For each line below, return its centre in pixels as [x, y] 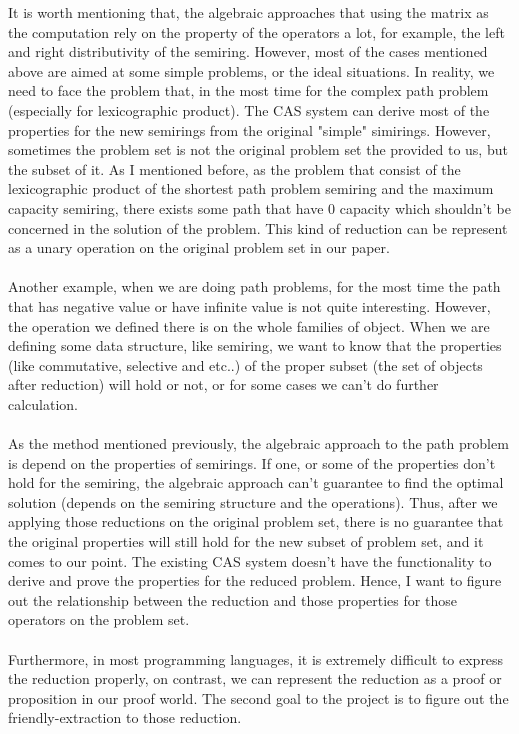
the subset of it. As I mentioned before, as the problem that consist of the [234, 168]
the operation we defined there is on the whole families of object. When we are [249, 325]
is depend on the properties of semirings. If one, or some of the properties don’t [252, 462]
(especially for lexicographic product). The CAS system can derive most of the [249, 109]
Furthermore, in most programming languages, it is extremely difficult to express [256, 658]
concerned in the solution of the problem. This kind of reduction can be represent [258, 227]
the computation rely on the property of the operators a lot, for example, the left [256, 31]
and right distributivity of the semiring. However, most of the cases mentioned [248, 51]
